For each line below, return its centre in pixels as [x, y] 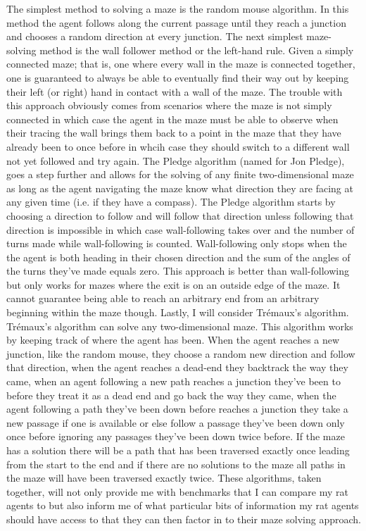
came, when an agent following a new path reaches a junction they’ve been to [173, 381]
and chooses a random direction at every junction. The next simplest [155, 36]
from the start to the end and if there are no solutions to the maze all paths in [176, 464]
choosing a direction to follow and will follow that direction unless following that [180, 215]
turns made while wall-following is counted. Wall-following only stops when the [177, 243]
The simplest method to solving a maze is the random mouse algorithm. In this [178, 8]
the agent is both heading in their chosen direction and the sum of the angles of [178, 257]
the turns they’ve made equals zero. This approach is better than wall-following [178, 271]
